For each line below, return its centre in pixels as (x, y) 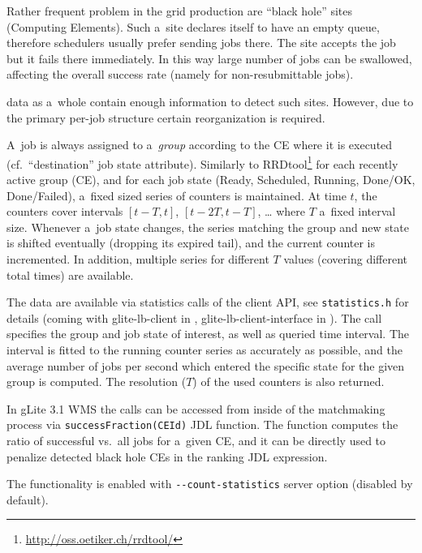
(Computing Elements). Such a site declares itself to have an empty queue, (193, 26)
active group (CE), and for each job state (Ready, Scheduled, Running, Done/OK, (211, 179)
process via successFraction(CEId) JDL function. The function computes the (202, 424)
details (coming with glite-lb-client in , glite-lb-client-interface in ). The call (194, 317)
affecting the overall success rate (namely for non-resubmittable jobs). (180, 74)
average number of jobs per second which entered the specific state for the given (206, 365)
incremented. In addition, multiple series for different (138, 258)
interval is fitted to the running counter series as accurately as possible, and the (205, 349)
